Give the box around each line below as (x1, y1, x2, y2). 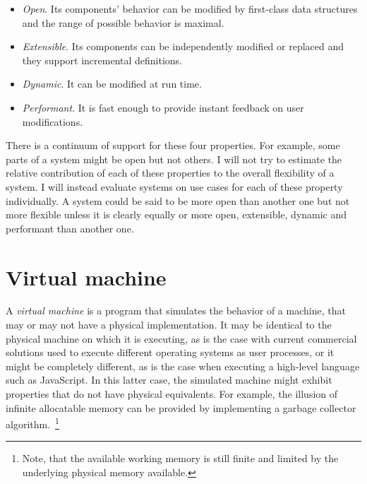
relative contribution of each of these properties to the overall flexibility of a (6, 165, 335, 180)
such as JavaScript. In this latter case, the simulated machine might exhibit (6, 372, 332, 387)
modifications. (22, 114, 83, 129)
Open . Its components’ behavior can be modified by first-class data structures (22, 1, 358, 16)
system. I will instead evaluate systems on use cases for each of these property (6, 179, 343, 194)
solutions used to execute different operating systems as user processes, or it (6, 345, 335, 360)
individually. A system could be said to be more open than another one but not (6, 193, 350, 208)
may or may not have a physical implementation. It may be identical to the (6, 317, 332, 332)
